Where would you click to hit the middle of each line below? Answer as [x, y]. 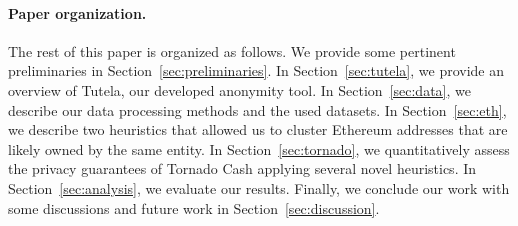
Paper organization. [77, 12]
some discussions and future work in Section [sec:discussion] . [194, 207]
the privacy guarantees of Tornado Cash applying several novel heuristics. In [242, 168]
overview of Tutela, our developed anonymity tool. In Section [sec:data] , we [239, 89]
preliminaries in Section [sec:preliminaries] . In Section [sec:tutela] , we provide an [256, 70]
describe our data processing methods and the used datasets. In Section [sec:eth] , [257, 109]
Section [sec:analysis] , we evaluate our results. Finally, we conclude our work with [259, 187]
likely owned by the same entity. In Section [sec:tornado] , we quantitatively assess [259, 148]
